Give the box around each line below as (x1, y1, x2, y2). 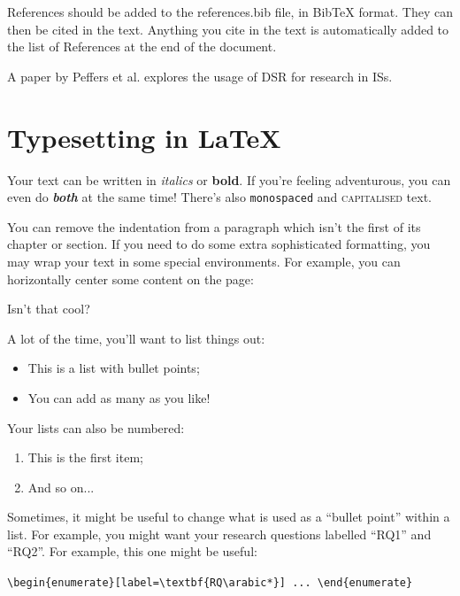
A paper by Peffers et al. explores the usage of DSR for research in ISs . (7, 66, 393, 85)
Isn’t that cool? (7, 299, 90, 318)
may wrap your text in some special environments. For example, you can (7, 252, 401, 270)
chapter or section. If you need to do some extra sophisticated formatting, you (7, 235, 431, 253)
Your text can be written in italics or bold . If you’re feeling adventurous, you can (7, 170, 451, 189)
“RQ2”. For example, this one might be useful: (7, 542, 257, 561)
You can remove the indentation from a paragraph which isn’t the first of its (7, 217, 421, 236)
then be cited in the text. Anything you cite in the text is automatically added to (7, 19, 449, 38)
